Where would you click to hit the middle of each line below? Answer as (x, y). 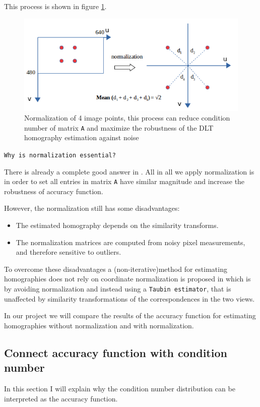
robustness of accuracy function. (54, 191)
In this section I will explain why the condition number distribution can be (120, 389)
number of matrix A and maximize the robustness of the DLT (119, 127)
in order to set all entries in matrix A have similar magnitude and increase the (124, 181)
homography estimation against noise (82, 137)
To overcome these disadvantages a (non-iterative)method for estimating (116, 269)
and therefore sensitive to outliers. (69, 252)
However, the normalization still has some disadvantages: (92, 208)
